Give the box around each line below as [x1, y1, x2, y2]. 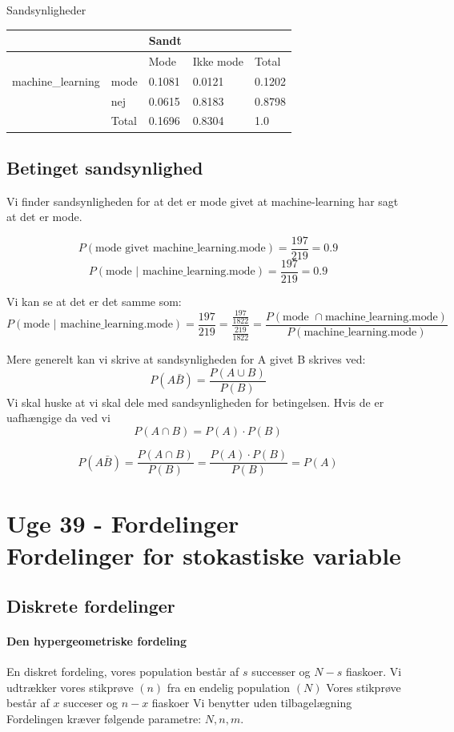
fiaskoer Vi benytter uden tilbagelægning [151, 694, 352, 711]
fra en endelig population [167, 678, 291, 695]
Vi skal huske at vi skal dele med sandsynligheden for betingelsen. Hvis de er [6, 393, 384, 410]
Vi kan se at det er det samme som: [6, 293, 182, 310]
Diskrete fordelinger [6, 593, 175, 618]
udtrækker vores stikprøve [6, 678, 134, 695]
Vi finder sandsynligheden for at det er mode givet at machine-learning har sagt [6, 192, 399, 209]
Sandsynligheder [6, 2, 86, 18]
